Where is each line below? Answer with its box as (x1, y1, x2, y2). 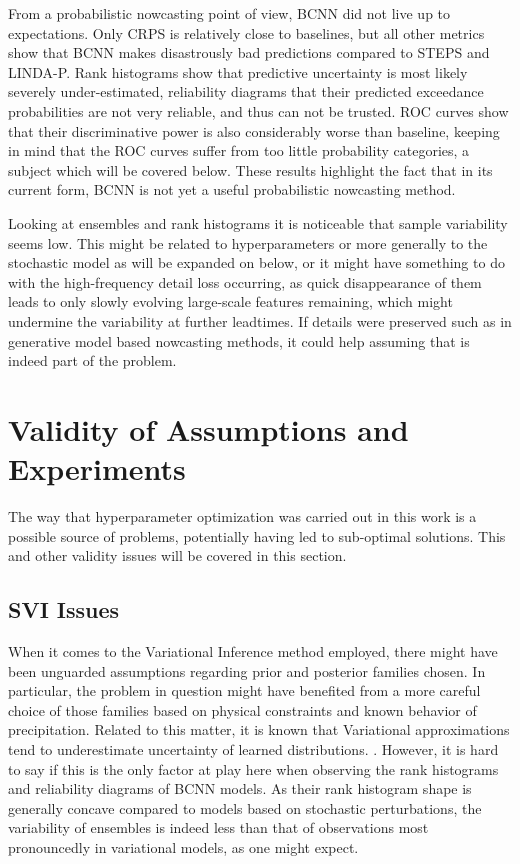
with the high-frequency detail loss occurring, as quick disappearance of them (8, 271, 482, 292)
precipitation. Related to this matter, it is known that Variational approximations (8, 719, 510, 740)
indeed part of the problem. (8, 350, 177, 371)
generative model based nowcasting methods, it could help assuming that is (8, 330, 470, 351)
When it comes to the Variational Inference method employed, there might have (8, 640, 498, 661)
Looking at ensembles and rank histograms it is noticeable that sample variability (8, 212, 508, 233)
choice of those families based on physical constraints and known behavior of (8, 699, 477, 720)
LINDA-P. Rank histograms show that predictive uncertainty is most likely (8, 61, 468, 82)
